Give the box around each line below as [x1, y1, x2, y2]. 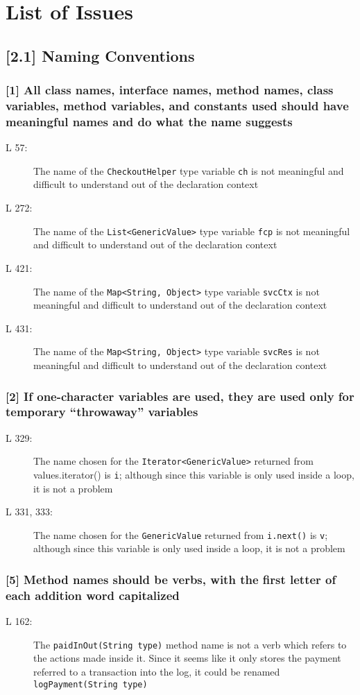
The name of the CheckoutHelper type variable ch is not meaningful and [33, 163, 344, 178]
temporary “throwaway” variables [6, 403, 198, 420]
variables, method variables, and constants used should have [6, 97, 349, 114]
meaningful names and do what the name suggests [6, 112, 293, 130]
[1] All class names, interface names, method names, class [6, 81, 334, 98]
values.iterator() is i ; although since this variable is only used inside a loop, [33, 467, 354, 481]
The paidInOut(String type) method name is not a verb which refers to [33, 637, 347, 651]
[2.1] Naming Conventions [6, 44, 195, 66]
